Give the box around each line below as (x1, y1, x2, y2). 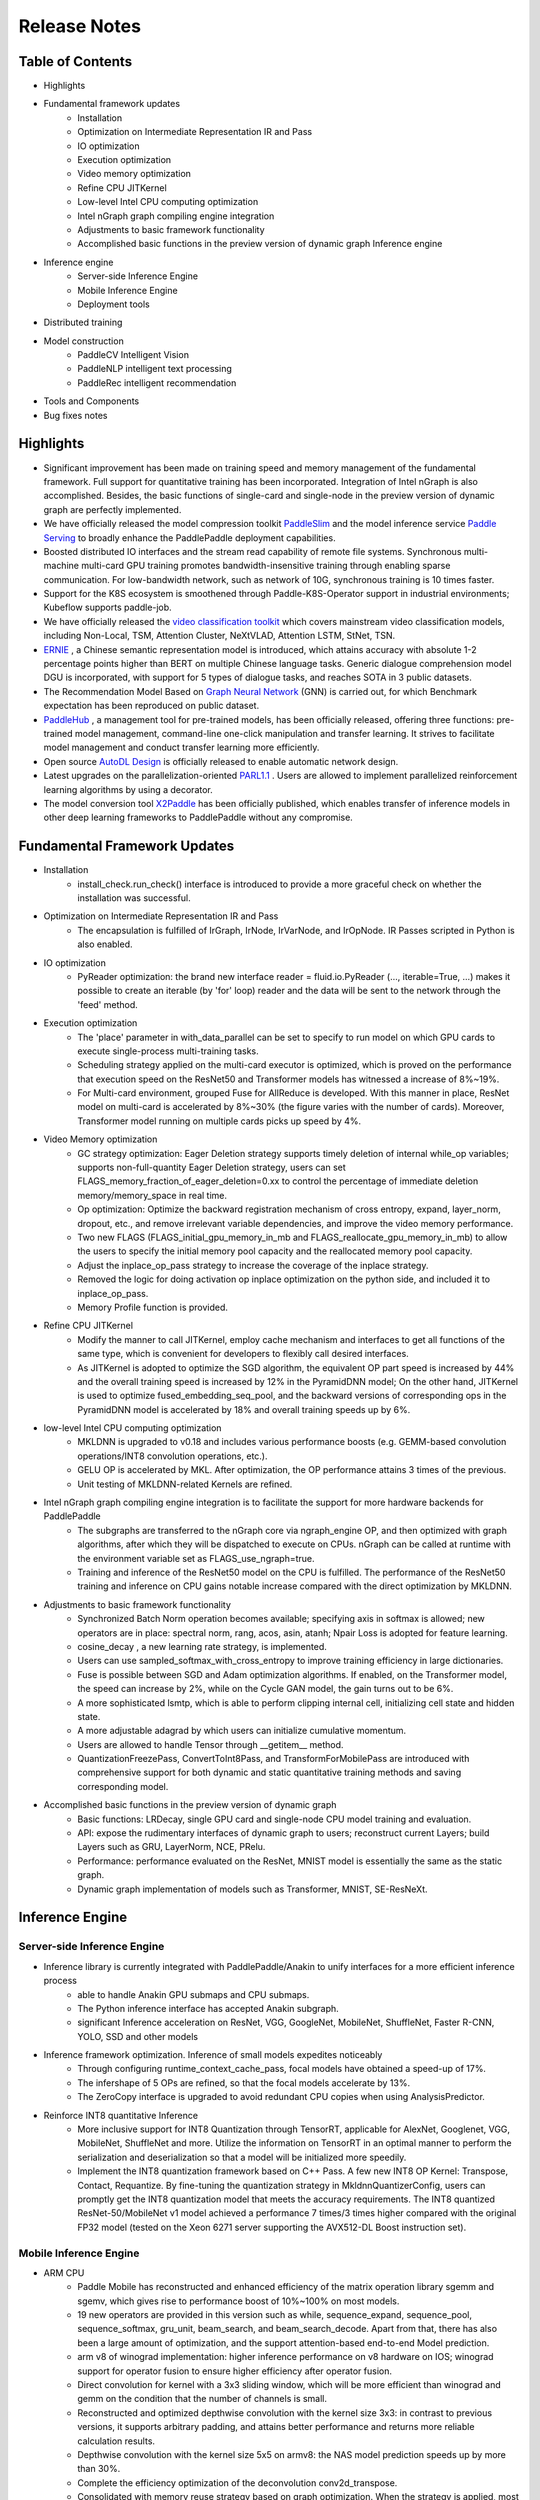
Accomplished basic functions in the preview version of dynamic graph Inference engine (77, 238, 443, 250)
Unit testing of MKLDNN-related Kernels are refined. (77, 1478, 293, 1490)
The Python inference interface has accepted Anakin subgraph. (77, 2002, 339, 2014)
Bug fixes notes (43, 409, 109, 421)
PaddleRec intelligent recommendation (77, 376, 237, 389)
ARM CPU (43, 2266, 85, 2279)
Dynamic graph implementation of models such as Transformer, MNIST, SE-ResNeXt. (77, 1883, 429, 1895)
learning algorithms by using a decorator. (43, 783, 214, 795)
